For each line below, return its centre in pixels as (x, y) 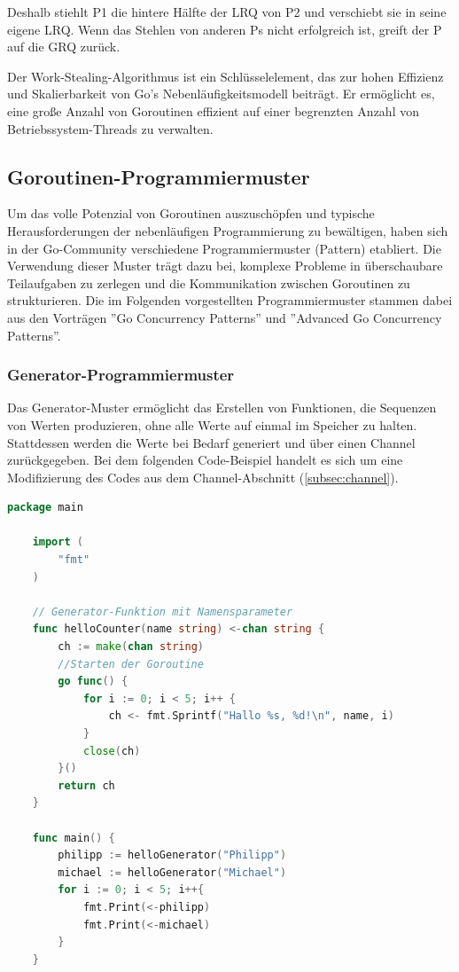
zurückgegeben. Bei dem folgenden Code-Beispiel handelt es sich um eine (205, 460)
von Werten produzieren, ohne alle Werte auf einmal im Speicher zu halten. (212, 424)
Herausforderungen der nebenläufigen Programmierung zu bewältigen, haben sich (228, 230)
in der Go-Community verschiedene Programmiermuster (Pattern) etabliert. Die (224, 248)
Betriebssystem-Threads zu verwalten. (110, 128)
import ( (58, 542)
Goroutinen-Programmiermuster (159, 176)
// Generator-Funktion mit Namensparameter (163, 611)
